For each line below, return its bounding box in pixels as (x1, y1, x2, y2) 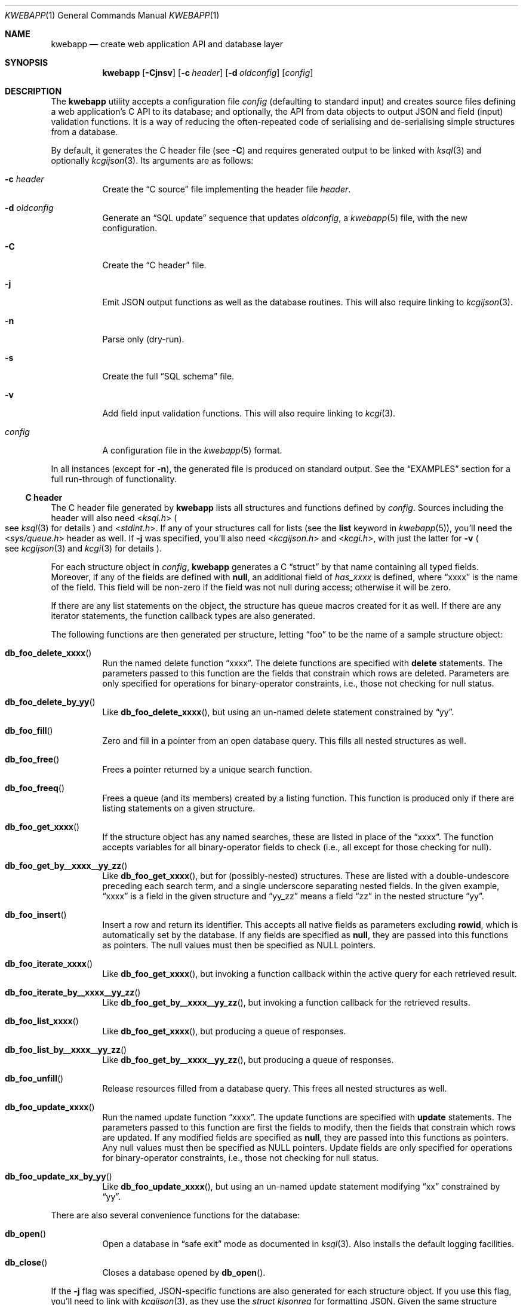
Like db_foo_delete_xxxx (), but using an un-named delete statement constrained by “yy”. (102, 707, 454, 717)
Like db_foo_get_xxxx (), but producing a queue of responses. (102, 1026, 346, 1036)
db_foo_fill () (5, 725, 53, 736)
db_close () (5, 1257, 48, 1267)
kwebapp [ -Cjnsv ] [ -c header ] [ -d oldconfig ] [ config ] (102, 68, 313, 78)
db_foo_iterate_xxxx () (5, 958, 93, 969)
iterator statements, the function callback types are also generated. (51, 611, 316, 621)
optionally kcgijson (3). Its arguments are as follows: (51, 155, 254, 166)
